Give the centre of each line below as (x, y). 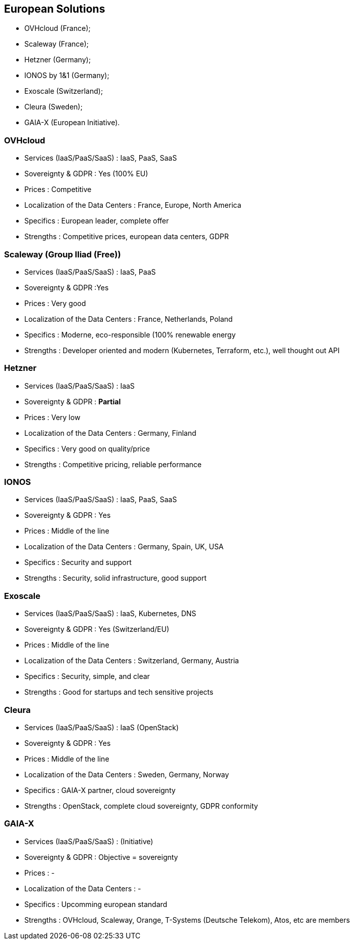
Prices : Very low (52, 417)
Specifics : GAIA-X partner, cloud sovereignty (100, 790)
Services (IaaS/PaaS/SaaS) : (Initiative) (89, 841)
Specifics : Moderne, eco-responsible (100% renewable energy (130, 334)
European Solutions (55, 9)
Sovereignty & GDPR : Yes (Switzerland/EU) (97, 629)
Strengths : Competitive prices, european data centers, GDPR (127, 237)
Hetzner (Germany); (58, 60)
